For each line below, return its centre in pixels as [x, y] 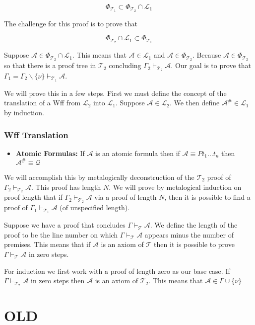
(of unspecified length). [95, 207]
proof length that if [33, 197]
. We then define [194, 103]
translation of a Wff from [42, 103]
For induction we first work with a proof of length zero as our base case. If [117, 271]
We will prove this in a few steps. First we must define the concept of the [115, 93]
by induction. [24, 113]
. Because [207, 55]
